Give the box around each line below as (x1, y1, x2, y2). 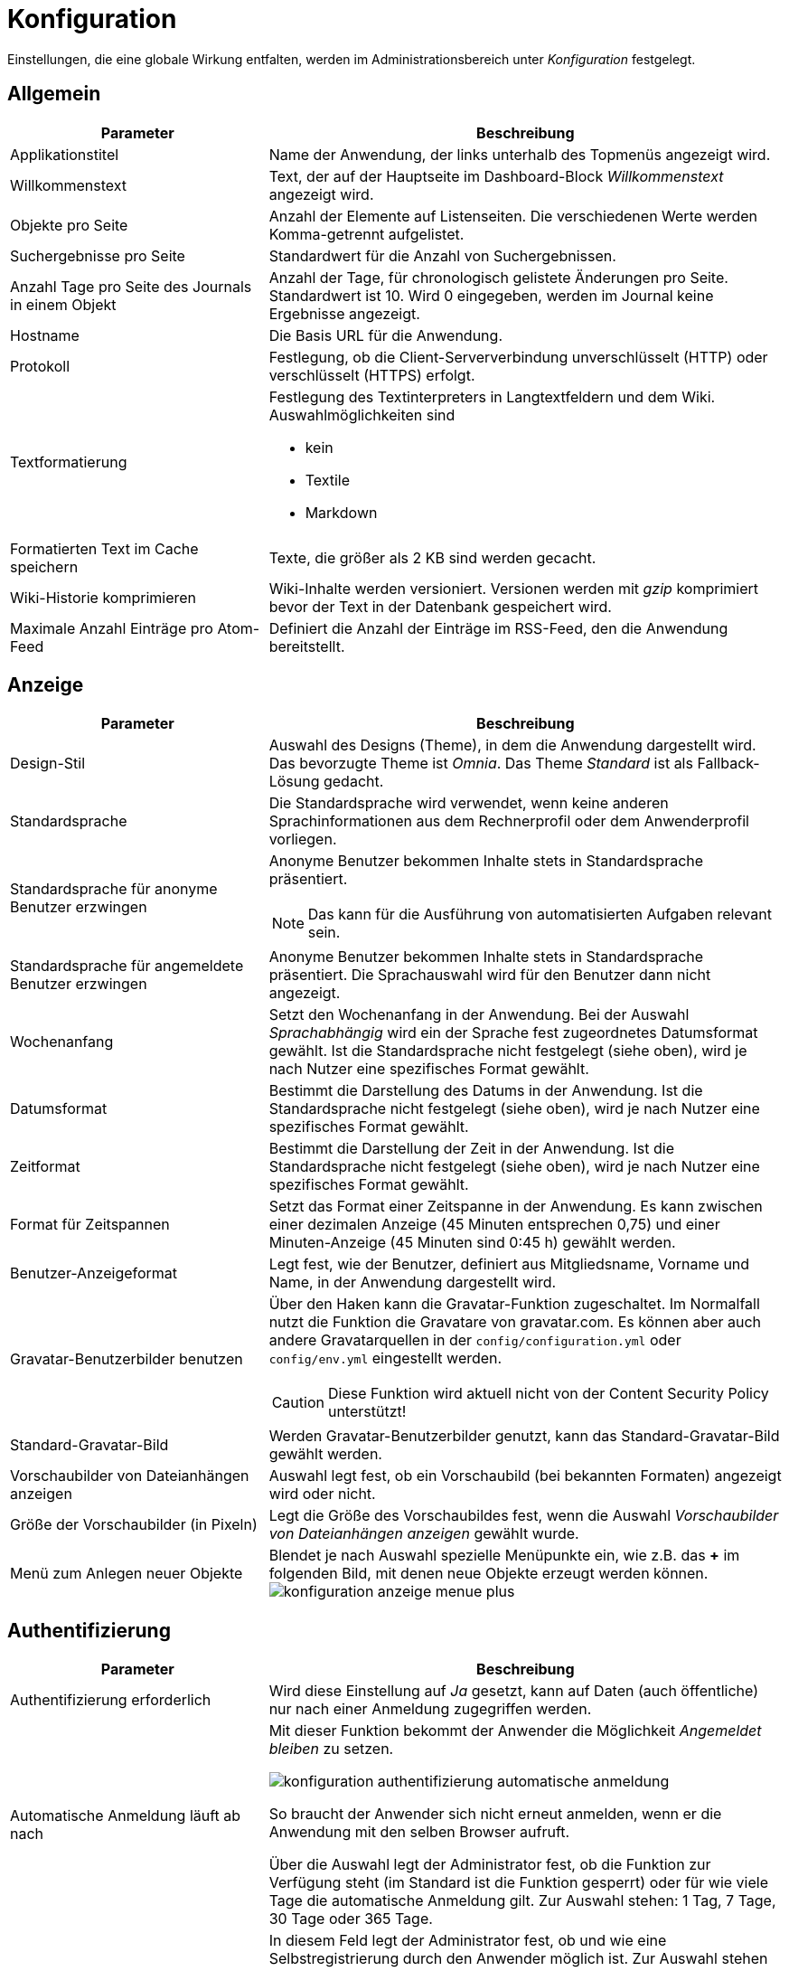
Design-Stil (10, 754, 86, 773)
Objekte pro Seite (10, 215, 128, 234)
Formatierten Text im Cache (10, 539, 199, 558)
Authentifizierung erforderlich (10, 1691, 211, 1710)
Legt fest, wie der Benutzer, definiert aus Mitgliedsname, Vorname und (268, 1255, 750, 1274)
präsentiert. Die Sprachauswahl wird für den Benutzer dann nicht (268, 966, 711, 985)
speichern (10, 557, 79, 576)
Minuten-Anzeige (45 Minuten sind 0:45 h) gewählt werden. (268, 1233, 676, 1252)
